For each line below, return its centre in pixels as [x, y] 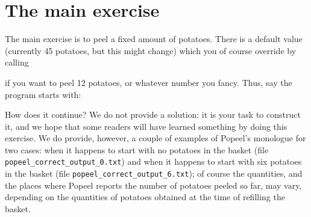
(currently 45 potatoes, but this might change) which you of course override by [151, 50]
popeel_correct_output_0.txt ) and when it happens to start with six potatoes [153, 161]
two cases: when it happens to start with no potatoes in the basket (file [137, 149]
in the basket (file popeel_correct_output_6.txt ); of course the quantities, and [154, 173]
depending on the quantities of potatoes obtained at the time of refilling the [145, 197]
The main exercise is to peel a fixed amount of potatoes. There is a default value [154, 39]
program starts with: [43, 94]
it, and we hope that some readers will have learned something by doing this [146, 126]
